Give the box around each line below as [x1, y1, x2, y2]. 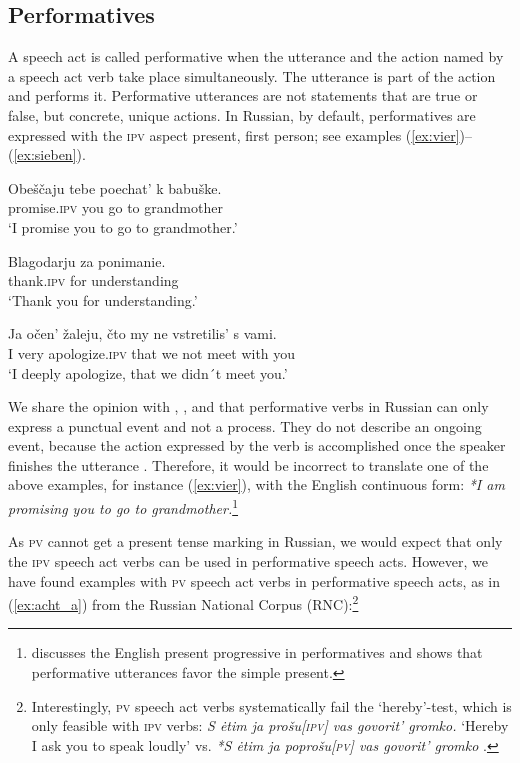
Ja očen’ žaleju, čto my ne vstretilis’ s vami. [8, 323, 277, 344]
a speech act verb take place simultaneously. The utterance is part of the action [8, 65, 496, 86]
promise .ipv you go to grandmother [8, 197, 223, 218]
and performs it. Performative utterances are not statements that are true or [8, 85, 478, 106]
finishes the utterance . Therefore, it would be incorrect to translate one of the [8, 454, 489, 475]
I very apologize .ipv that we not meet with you [8, 342, 296, 363]
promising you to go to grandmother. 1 [8, 495, 239, 518]
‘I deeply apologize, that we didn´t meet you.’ [8, 362, 288, 383]
